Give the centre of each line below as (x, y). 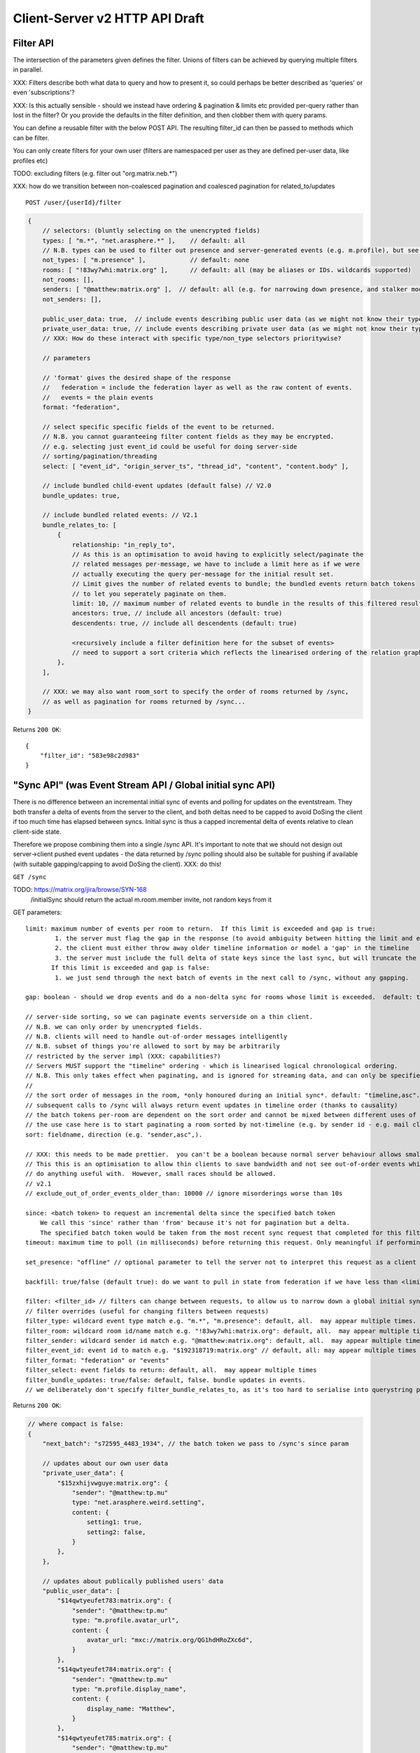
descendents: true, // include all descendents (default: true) (184, 623)
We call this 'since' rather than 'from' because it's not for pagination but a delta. (195, 1223)
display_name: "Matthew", (131, 1708)
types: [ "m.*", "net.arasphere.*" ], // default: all (144, 241)
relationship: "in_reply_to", (124, 544)
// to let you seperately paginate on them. (149, 594)
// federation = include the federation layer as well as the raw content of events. (197, 388)
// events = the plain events (98, 397)
